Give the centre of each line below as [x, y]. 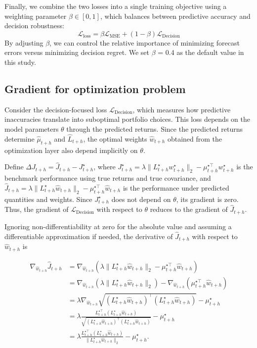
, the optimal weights [115, 138]
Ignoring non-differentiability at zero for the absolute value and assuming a [118, 226]
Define [14, 167]
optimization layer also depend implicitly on [71, 150]
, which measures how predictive [182, 109]
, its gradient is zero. [207, 199]
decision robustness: [34, 25]
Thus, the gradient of [37, 209]
